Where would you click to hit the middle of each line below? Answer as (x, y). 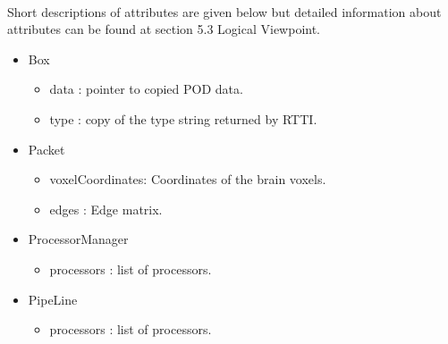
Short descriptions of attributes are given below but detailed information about (224, 11)
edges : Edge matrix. (106, 209)
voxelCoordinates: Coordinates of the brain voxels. (188, 179)
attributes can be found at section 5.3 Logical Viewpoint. (164, 29)
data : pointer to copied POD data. (146, 89)
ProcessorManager (78, 239)
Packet (46, 149)
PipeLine (53, 299)
